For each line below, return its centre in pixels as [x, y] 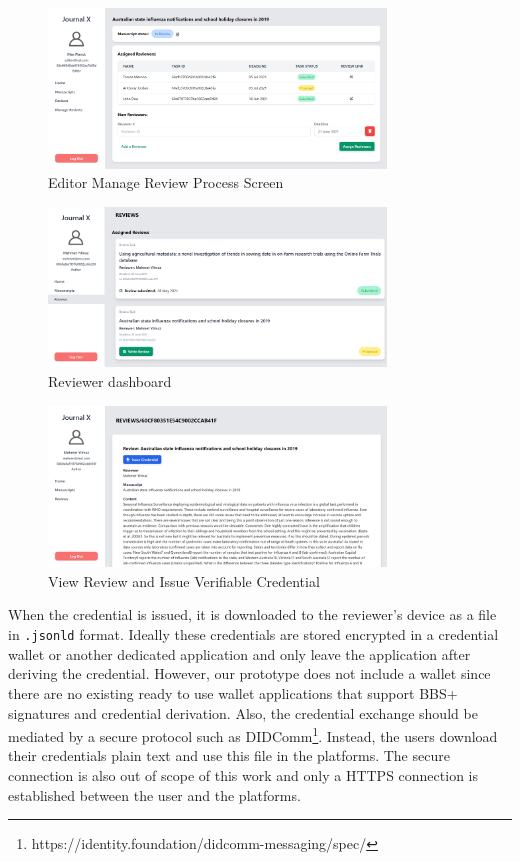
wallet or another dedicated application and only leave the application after [239, 653]
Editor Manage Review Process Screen [166, 182]
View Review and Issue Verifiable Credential [184, 580]
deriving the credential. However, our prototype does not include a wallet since [249, 673]
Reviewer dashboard [110, 381]
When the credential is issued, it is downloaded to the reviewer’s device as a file [252, 614]
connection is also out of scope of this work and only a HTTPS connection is [243, 774]
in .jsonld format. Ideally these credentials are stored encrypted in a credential [253, 634]
